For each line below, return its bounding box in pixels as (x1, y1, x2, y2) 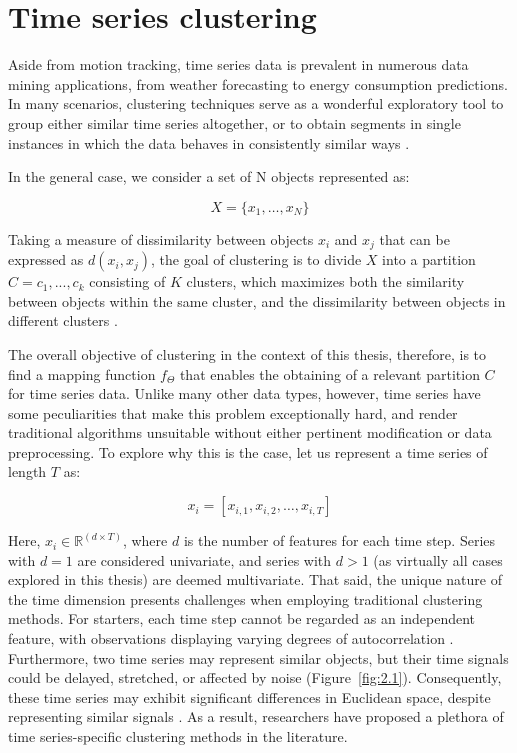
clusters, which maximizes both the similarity (186, 271, 465, 292)
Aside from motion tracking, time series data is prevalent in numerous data (8, 54, 469, 75)
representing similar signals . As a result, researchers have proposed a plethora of (8, 706, 504, 727)
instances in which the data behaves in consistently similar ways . (8, 132, 410, 153)
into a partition (382, 249, 476, 270)
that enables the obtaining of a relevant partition (179, 363, 480, 384)
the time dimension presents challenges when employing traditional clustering (8, 588, 483, 609)
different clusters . (8, 310, 118, 331)
